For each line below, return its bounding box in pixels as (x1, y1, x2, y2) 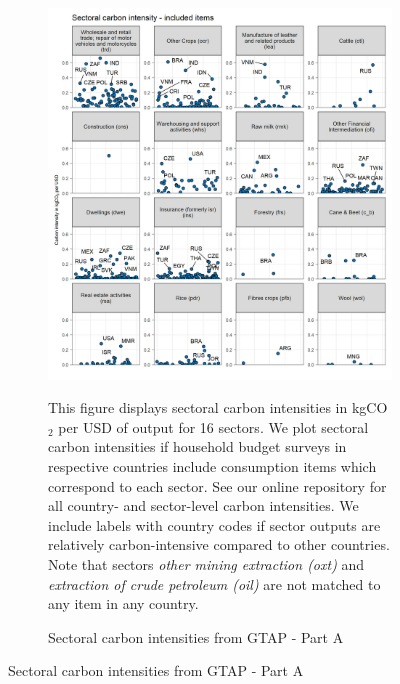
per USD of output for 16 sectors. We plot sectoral (58, 416, 369, 437)
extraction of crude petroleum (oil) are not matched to (48, 573, 381, 594)
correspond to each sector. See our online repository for (48, 475, 387, 496)
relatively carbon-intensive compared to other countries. (48, 534, 390, 555)
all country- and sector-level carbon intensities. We (48, 495, 359, 516)
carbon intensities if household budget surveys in (48, 436, 347, 457)
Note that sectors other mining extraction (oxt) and (48, 553, 365, 574)
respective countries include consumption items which (48, 455, 377, 476)
